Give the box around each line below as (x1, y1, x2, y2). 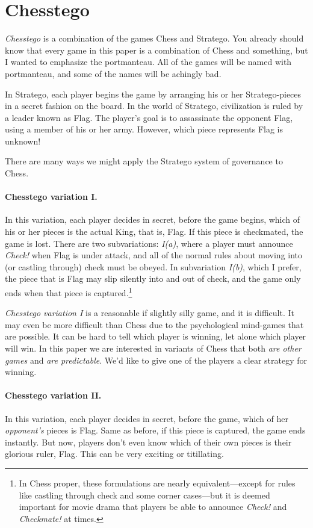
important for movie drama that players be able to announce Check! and (19, 500, 287, 513)
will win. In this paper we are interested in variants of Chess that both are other (5, 342, 302, 355)
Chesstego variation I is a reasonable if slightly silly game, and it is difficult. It (5, 306, 294, 319)
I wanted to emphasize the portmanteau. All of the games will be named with (5, 55, 292, 68)
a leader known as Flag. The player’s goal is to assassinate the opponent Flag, (5, 111, 293, 123)
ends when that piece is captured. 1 (5, 285, 132, 299)
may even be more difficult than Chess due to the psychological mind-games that (5, 318, 304, 331)
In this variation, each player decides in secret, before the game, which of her (5, 412, 288, 424)
